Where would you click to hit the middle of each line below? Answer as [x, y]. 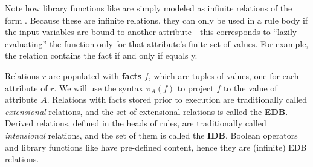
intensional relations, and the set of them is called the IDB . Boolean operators [151, 135]
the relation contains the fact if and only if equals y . [101, 55]
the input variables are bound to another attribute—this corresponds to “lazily [151, 32]
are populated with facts [95, 75]
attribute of [26, 87]
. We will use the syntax [98, 87]
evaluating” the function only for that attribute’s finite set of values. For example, [157, 43]
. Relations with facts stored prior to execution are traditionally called [177, 100]
